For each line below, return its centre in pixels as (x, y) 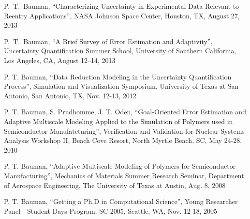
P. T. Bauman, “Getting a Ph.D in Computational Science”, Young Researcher (121, 201)
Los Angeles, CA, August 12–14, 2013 (60, 60)
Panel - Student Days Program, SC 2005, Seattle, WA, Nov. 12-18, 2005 (110, 211)
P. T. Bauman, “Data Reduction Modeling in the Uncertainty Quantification (118, 76)
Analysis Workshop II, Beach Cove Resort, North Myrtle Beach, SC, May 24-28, (123, 140)
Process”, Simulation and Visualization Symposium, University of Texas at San (121, 86)
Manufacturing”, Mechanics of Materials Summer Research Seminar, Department (124, 175)
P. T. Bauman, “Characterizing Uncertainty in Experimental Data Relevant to (122, 6)
